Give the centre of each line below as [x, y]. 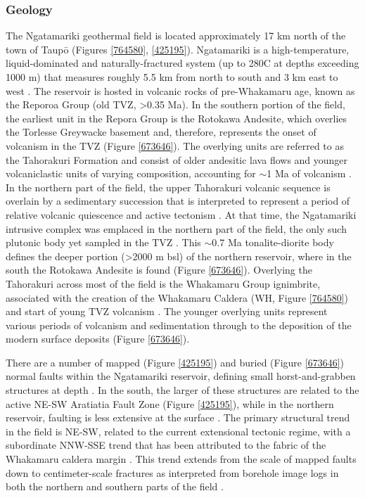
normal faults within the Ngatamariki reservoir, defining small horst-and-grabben [181, 376]
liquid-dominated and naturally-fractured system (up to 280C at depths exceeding [182, 63]
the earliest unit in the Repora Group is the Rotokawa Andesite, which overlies [177, 118]
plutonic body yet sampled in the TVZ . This [103, 242]
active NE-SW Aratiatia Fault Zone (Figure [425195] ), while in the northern [170, 403]
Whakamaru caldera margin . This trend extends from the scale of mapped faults [181, 459]
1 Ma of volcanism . [309, 173]
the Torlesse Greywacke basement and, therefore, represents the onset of [161, 132]
